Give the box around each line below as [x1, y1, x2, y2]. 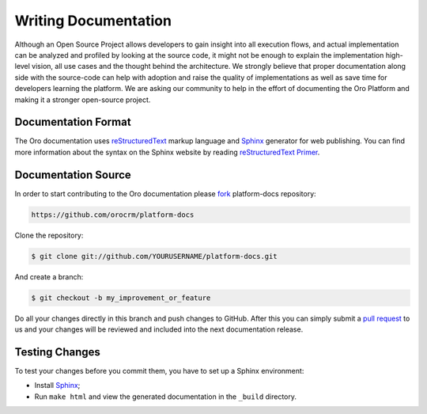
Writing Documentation [14, 12, 172, 29]
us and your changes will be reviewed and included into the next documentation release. [14, 325, 304, 334]
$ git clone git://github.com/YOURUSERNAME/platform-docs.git [31, 252, 278, 260]
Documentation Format [14, 116, 131, 129]
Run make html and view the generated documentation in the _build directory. [34, 392, 297, 401]
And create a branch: [14, 272, 84, 281]
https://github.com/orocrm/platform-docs [31, 210, 195, 219]
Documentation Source [14, 168, 132, 181]
